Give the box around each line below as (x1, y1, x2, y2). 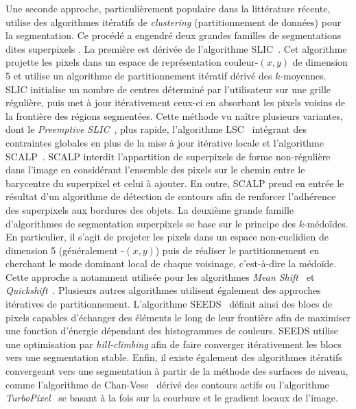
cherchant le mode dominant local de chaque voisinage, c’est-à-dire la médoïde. (5, 256, 337, 271)
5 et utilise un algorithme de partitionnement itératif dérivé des (5, 68, 272, 82)
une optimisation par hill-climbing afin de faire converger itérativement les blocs (5, 336, 342, 351)
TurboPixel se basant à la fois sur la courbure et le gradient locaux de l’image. (5, 391, 338, 405)
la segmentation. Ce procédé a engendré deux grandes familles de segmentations (5, 28, 342, 42)
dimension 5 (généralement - (5, 243, 125, 257)
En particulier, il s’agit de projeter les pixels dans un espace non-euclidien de (5, 230, 329, 244)
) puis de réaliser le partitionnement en (155, 243, 320, 257)
